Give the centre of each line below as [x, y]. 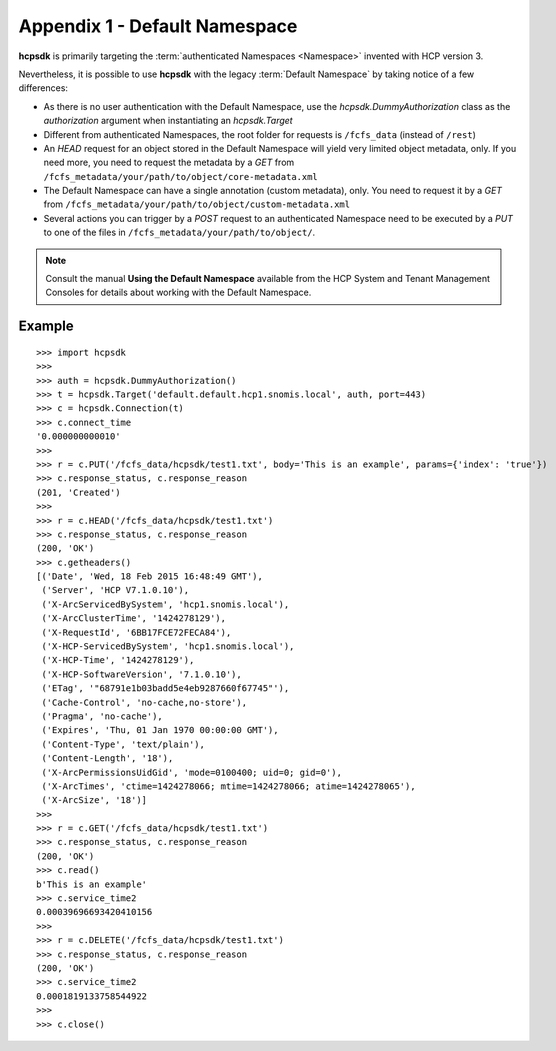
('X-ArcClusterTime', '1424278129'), [134, 618]
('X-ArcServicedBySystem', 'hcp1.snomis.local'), [165, 604]
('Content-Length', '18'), [107, 758]
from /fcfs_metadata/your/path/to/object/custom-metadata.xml [196, 204]
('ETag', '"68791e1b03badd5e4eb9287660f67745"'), [165, 688]
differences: [43, 88]
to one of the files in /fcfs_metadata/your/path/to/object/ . [179, 232]
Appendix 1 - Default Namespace [158, 26]
